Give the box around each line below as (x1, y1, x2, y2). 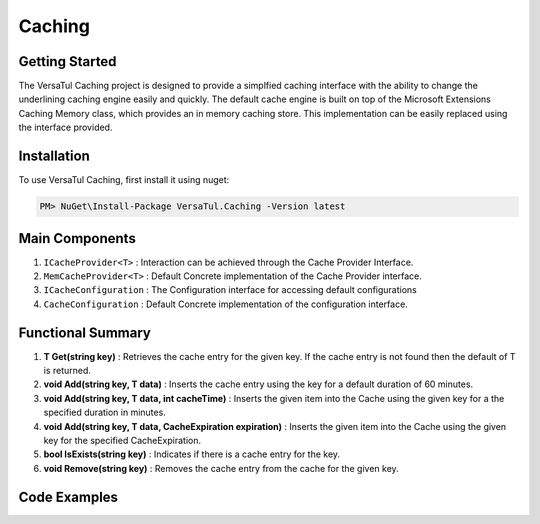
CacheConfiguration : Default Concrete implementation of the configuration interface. (43, 298, 409, 310)
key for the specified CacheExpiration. (43, 435, 202, 447)
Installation (18, 148, 90, 165)
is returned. (43, 365, 92, 377)
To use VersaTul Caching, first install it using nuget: (18, 174, 230, 186)
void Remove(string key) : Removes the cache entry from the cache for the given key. (43, 462, 399, 474)
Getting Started (18, 53, 117, 70)
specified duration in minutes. (43, 406, 167, 419)
